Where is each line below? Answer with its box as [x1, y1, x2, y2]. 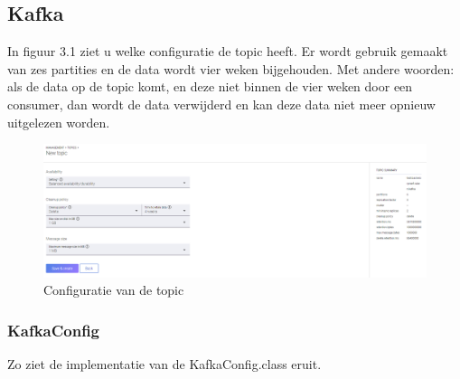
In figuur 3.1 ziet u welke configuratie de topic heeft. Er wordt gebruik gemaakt [7, 42, 448, 61]
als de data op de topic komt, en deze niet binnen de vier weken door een [7, 77, 413, 96]
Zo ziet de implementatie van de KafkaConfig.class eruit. [7, 355, 322, 374]
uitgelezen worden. [7, 112, 110, 131]
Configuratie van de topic [43, 280, 184, 299]
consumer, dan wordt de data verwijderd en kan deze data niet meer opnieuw [7, 94, 436, 113]
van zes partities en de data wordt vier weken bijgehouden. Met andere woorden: [7, 59, 455, 78]
